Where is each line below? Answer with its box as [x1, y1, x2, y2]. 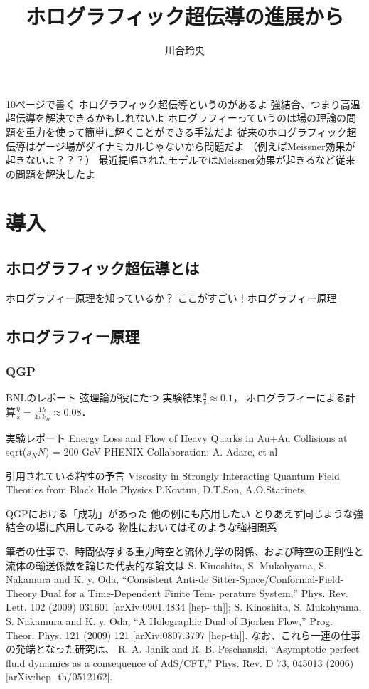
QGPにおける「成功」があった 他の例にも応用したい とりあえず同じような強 [6, 505, 363, 520]
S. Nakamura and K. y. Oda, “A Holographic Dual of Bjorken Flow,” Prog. [6, 614, 333, 628]
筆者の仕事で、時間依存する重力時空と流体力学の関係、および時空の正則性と [6, 544, 364, 559]
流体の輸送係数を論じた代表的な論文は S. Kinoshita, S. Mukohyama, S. [6, 557, 328, 572]
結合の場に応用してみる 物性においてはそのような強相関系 [6, 520, 277, 535]
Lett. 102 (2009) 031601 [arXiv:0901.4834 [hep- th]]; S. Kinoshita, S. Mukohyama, [6, 599, 362, 614]
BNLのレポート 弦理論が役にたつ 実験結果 [6, 390, 203, 405]
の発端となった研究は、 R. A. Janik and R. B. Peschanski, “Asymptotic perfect [6, 641, 360, 656]
